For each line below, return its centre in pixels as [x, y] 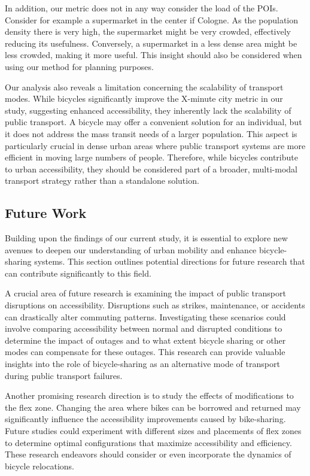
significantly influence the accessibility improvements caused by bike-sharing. [145, 419]
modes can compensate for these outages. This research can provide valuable [145, 352]
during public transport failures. [64, 375]
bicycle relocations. [40, 466]
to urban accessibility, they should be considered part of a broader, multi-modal [151, 169]
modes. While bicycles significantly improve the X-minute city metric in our [144, 98]
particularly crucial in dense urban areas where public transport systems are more [155, 145]
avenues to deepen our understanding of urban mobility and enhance [131, 249]
